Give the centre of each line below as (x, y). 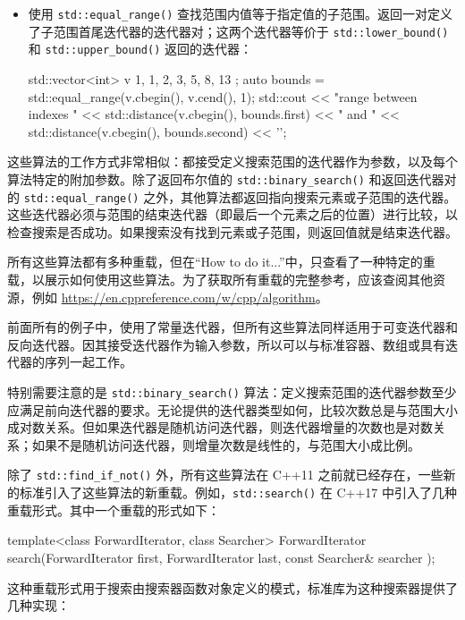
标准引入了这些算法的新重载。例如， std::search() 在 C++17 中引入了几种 (238, 493)
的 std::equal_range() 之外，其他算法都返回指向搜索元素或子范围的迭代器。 (232, 196)
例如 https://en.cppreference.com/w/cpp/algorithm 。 (180, 297)
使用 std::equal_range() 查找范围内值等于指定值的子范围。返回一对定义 (240, 13)
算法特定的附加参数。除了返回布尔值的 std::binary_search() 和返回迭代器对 (232, 178)
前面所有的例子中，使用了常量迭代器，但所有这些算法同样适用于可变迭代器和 (232, 327)
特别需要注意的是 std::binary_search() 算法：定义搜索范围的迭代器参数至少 (232, 392)
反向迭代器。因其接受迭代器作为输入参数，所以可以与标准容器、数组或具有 (226, 344)
